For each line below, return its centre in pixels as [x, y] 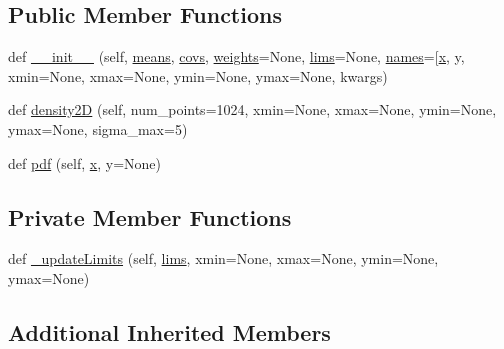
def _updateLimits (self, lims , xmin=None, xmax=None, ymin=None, [223, 258]
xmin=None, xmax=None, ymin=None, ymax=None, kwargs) [198, 75]
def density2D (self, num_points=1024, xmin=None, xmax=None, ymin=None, [252, 109]
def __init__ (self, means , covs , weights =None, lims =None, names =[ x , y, [236, 56]
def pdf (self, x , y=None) [84, 162]
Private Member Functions [150, 216]
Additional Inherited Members [169, 331]
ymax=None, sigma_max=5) [98, 128]
